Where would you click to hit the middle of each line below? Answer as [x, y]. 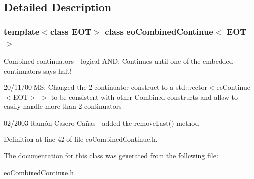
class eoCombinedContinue [159, 31]
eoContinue [233, 87]
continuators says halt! [38, 70]
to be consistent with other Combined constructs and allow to [144, 96]
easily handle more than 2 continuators [63, 106]
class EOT [71, 31]
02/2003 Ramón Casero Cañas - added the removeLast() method [102, 122]
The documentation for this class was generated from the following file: [111, 156]
